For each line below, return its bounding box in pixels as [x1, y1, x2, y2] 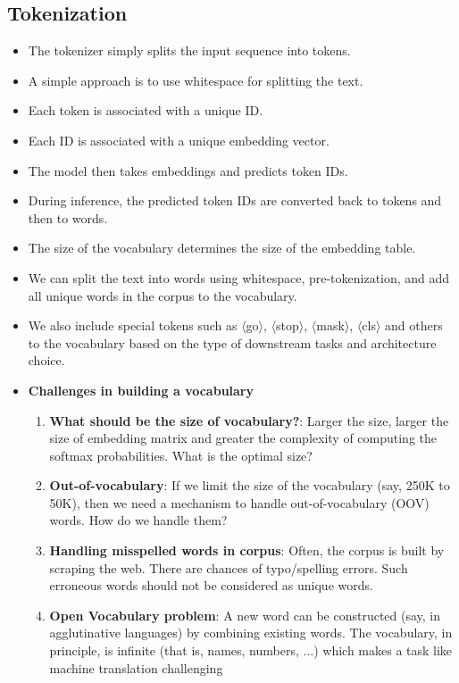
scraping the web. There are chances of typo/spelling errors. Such [49, 558, 408, 577]
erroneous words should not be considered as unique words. [49, 576, 373, 595]
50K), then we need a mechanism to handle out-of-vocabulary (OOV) [49, 493, 430, 512]
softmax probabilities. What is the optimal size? [49, 446, 313, 464]
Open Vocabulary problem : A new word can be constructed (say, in [49, 605, 441, 624]
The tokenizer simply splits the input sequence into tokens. [28, 41, 351, 60]
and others [385, 316, 443, 335]
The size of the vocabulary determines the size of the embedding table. [28, 238, 416, 257]
